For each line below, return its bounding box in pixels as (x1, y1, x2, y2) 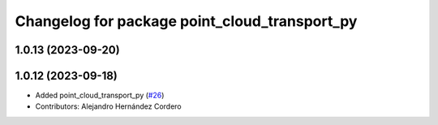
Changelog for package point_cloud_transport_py (15, 12, 358, 30)
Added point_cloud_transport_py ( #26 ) (35, 90, 165, 101)
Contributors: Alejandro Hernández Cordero (35, 101, 182, 111)
